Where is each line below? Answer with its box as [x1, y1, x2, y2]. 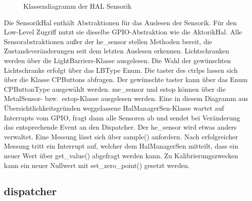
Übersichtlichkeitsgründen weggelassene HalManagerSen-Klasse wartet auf [4, 102, 224, 113]
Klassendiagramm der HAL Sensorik [23, 1, 132, 11]
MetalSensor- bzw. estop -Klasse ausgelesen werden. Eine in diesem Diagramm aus [4, 93, 249, 103]
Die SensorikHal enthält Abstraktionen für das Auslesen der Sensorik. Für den [4, 17, 237, 27]
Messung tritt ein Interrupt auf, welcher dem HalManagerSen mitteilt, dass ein [4, 141, 238, 151]
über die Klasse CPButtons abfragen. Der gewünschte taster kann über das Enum [4, 74, 248, 84]
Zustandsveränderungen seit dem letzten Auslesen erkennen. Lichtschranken [4, 46, 229, 56]
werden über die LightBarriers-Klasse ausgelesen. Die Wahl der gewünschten [4, 55, 231, 65]
